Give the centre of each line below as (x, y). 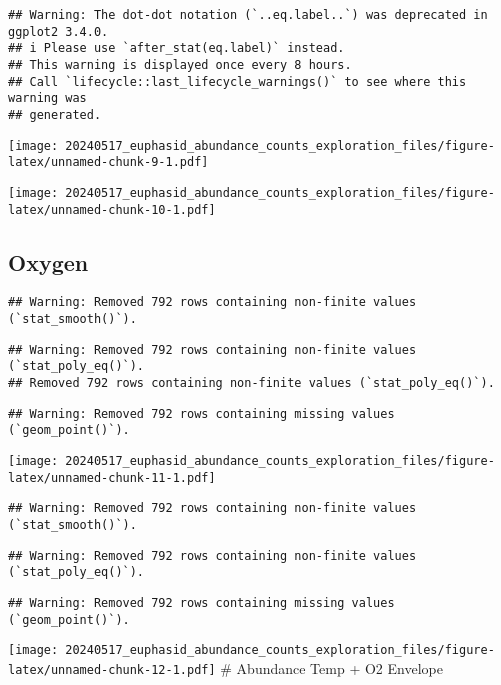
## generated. (55, 114)
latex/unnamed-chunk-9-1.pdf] (108, 162)
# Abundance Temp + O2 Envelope (331, 667)
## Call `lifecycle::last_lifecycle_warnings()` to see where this (237, 81)
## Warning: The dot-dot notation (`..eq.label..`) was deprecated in (248, 15)
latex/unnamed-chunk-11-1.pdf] (112, 477)
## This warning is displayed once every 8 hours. (180, 64)
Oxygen (48, 261)
